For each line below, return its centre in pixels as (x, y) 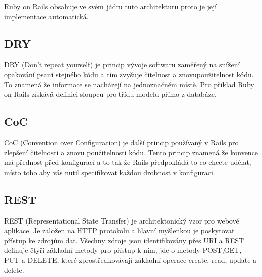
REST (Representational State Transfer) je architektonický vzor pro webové (122, 220)
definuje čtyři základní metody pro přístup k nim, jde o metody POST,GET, (123, 250)
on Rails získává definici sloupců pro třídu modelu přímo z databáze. (110, 94)
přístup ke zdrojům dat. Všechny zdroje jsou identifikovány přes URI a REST (124, 240)
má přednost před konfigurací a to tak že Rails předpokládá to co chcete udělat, (128, 162)
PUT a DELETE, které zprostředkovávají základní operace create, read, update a (130, 260)
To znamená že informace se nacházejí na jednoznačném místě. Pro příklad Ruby (129, 84)
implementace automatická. (46, 16)
